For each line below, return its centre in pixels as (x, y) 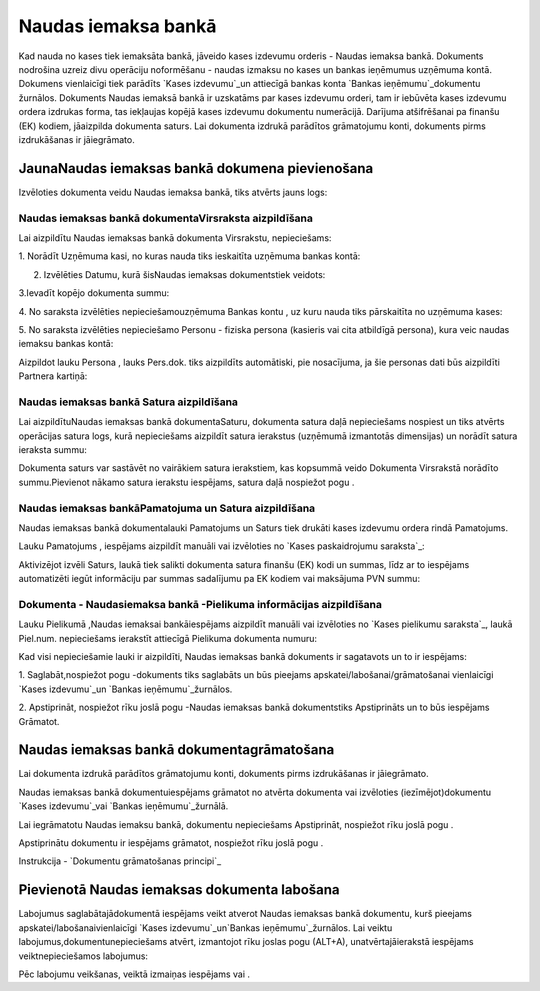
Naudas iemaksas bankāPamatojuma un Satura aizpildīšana (167, 508)
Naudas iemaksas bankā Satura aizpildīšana (128, 402)
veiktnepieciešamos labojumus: (83, 956)
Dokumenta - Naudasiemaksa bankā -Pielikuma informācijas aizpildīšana (200, 604)
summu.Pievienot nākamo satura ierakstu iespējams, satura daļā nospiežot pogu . (186, 482)
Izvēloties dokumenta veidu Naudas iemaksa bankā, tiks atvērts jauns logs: (173, 192)
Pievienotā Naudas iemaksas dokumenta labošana (179, 890)
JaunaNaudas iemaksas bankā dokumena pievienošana (196, 168)
